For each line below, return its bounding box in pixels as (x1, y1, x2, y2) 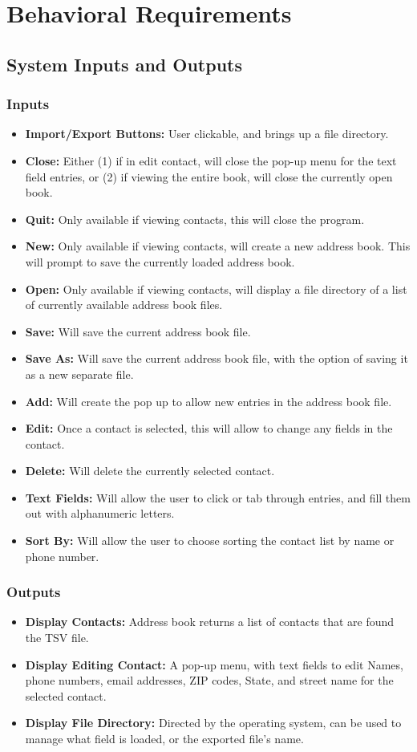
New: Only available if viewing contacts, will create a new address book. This (25, 238, 411, 254)
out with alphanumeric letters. (25, 505, 175, 522)
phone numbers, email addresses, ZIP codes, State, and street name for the (25, 672, 394, 689)
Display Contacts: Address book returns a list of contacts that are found (25, 613, 395, 630)
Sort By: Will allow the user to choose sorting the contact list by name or (25, 532, 395, 549)
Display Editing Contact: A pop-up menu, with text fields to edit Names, (25, 656, 403, 673)
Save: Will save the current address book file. (25, 323, 251, 339)
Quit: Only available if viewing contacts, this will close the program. (25, 210, 365, 227)
